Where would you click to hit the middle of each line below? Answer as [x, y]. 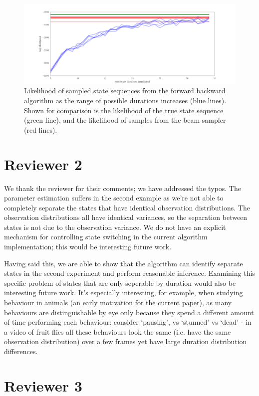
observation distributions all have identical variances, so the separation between [126, 217]
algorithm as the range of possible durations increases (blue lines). [125, 100]
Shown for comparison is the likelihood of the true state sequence [124, 110]
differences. [21, 351]
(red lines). [41, 129]
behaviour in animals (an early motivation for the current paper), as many [118, 302]
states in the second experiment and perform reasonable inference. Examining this [129, 273]
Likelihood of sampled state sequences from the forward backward [125, 91]
